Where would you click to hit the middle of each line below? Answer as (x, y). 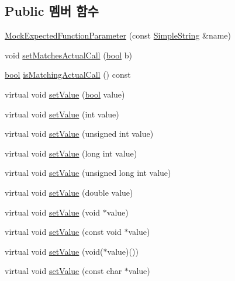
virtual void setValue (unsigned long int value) (88, 173)
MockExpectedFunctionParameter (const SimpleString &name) (118, 35)
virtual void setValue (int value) (62, 114)
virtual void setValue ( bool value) (65, 94)
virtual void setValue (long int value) (71, 153)
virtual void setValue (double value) (69, 192)
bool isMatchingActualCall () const (68, 74)
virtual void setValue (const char (63, 271)
